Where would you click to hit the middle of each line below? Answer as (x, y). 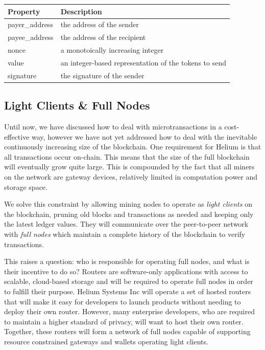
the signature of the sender (102, 75)
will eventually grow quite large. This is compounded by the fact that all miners (129, 167)
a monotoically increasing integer (112, 50)
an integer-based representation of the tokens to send (143, 62)
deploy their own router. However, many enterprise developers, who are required (129, 311)
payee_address (31, 37)
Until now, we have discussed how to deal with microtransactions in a (113, 127)
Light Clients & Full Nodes (77, 105)
